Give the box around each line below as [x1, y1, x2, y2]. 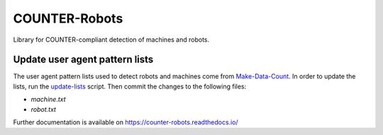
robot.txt [30, 105, 57, 113]
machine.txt [30, 95, 67, 104]
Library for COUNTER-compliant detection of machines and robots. [13, 35, 210, 44]
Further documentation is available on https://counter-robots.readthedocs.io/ [13, 118, 238, 127]
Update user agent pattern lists [13, 54, 154, 66]
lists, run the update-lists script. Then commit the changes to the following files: [13, 82, 247, 90]
